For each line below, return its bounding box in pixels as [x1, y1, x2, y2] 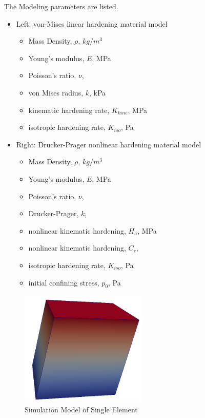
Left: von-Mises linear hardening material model [16, 18, 168, 29]
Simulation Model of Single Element [25, 404, 138, 414]
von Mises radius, [28, 87, 84, 98]
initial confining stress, [28, 277, 99, 288]
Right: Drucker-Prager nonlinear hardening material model [16, 139, 201, 149]
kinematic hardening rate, [28, 104, 110, 115]
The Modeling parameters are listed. [4, 1, 118, 11]
